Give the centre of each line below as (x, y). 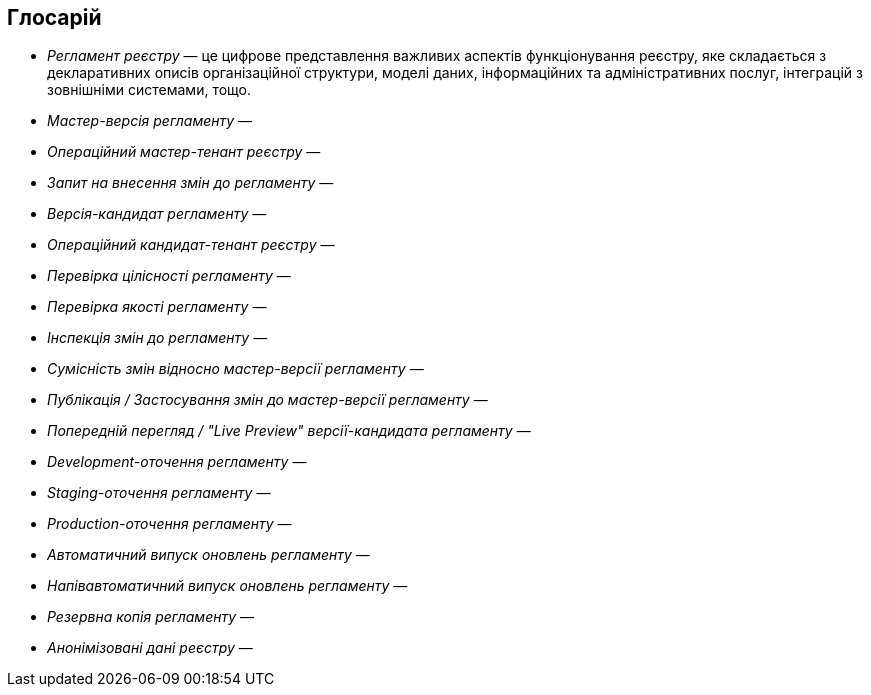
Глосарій (54, 17)
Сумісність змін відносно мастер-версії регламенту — (235, 369)
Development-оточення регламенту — (177, 462)
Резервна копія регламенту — (150, 617)
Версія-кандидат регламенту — (157, 214)
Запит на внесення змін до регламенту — (190, 183)
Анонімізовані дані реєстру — (150, 648)
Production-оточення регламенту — (169, 524)
